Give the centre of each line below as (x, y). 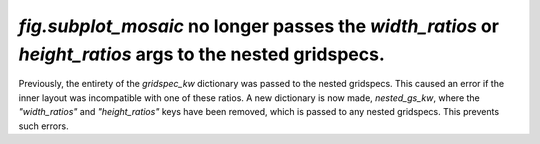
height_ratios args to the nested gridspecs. (201, 54)
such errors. (43, 126)
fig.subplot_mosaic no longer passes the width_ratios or (259, 26)
